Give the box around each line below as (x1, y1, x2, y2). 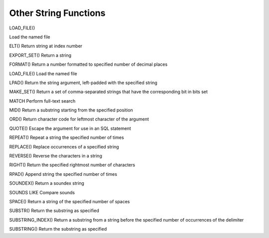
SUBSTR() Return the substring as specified (9, 208, 99, 214)
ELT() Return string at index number (9, 43, 83, 49)
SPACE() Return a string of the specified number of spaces (9, 198, 130, 204)
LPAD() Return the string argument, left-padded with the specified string (9, 80, 158, 86)
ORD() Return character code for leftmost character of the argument (9, 116, 149, 122)
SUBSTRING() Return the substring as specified (9, 226, 107, 232)
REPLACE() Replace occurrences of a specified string (9, 143, 119, 149)
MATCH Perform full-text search (9, 98, 76, 104)
